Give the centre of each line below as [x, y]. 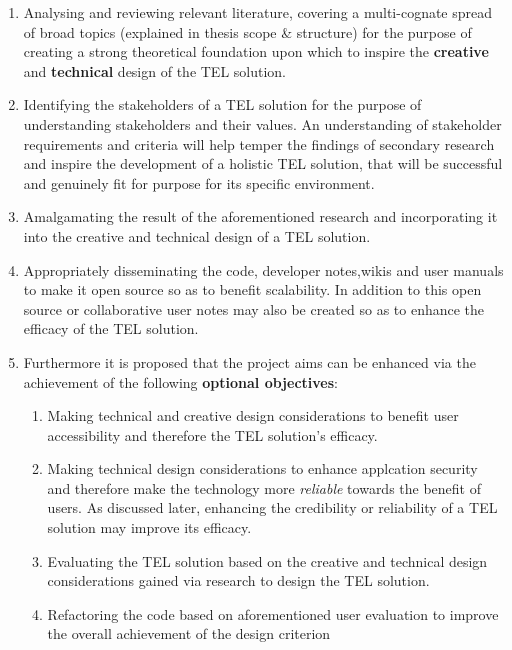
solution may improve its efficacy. [149, 527]
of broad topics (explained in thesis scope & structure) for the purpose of [247, 31]
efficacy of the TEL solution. [111, 328]
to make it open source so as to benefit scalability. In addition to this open [252, 289]
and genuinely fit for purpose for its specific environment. [199, 182]
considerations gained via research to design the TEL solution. [238, 580]
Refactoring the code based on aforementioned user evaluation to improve [273, 613]
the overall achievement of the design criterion [189, 633]
